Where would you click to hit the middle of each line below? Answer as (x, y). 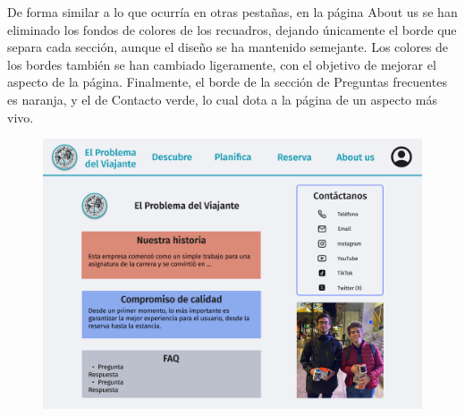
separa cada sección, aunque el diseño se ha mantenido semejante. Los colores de (228, 47)
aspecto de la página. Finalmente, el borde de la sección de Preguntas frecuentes (227, 82)
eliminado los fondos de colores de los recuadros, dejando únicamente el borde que (232, 29)
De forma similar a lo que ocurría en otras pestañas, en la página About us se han (232, 12)
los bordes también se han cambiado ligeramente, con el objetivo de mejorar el (222, 64)
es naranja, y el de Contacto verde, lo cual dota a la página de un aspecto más (222, 99)
